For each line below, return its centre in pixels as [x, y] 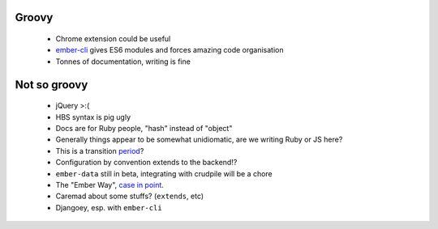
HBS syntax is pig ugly [93, 117]
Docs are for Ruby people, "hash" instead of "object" [144, 128]
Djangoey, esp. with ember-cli [109, 207]
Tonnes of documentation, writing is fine [123, 61]
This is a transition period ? [100, 151]
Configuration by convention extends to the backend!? [146, 163]
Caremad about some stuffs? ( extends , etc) [130, 196]
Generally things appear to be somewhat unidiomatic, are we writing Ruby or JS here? [199, 140]
